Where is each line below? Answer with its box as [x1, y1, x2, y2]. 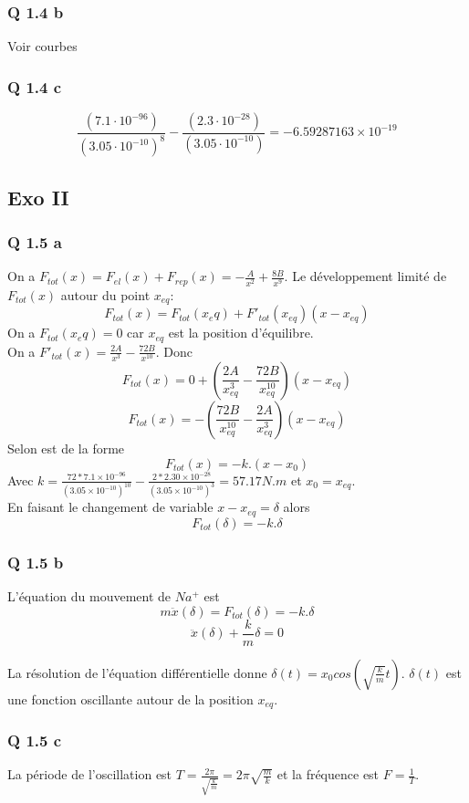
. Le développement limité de [284, 266, 447, 286]
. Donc [155, 341, 193, 360]
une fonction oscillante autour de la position [7, 689, 254, 708]
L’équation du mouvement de [7, 587, 172, 606]
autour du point [60, 285, 151, 304]
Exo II [7, 182, 69, 211]
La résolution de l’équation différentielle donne [7, 662, 267, 682]
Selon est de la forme [7, 438, 125, 457]
